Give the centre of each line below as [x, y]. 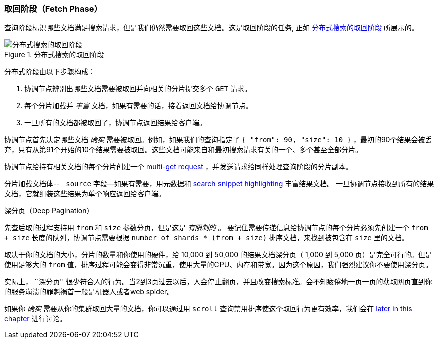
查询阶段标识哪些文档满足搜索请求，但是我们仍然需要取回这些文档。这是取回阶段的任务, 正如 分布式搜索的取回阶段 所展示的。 [211, 28]
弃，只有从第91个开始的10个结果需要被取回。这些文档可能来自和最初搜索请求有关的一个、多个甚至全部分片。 [183, 150]
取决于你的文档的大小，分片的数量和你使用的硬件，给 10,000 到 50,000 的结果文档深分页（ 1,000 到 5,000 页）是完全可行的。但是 [218, 255]
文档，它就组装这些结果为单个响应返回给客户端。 [85, 194]
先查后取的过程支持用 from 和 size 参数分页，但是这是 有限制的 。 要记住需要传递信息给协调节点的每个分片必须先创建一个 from [216, 228]
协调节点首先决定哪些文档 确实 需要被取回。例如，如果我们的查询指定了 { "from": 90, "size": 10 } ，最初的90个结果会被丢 [218, 140]
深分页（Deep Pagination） [49, 211]
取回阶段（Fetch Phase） [53, 9]
